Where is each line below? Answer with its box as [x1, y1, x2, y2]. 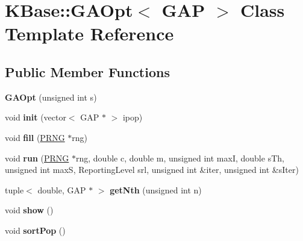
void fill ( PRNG [5, 131, 65, 143]
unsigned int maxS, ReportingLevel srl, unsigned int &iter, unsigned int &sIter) [5, 163, 299, 176]
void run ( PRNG [5, 151, 69, 164]
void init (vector [5, 111, 66, 124]
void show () [5, 204, 54, 216]
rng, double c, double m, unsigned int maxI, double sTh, [75, 151, 284, 164]
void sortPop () [5, 224, 66, 236]
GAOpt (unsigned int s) [5, 90, 97, 103]
